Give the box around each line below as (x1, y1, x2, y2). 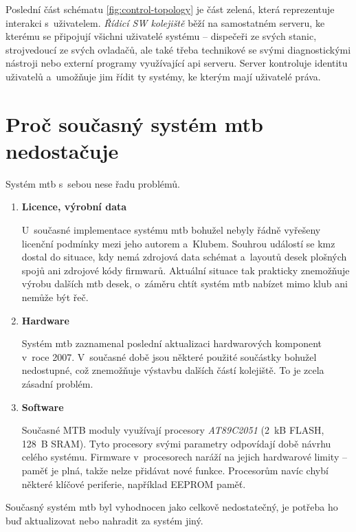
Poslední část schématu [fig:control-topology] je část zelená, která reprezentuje (5, 2, 335, 16)
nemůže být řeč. (21, 290, 89, 304)
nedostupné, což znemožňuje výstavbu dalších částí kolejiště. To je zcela (21, 363, 324, 377)
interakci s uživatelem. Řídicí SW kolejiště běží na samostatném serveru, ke (5, 15, 325, 30)
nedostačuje (5, 136, 119, 164)
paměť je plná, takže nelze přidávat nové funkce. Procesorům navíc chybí (21, 463, 329, 477)
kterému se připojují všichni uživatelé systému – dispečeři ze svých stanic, (5, 29, 317, 43)
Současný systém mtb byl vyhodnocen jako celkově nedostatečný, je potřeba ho (5, 500, 338, 514)
